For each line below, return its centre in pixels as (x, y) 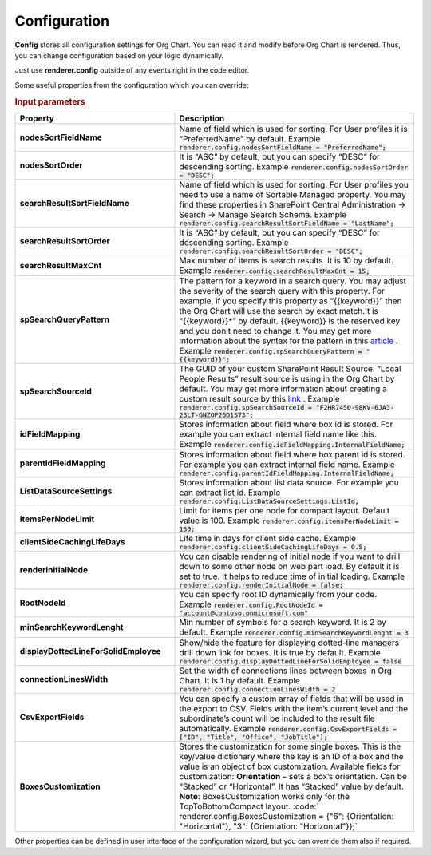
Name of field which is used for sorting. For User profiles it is (293, 129)
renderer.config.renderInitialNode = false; (261, 585)
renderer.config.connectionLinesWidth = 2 (257, 689)
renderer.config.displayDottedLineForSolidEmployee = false (291, 661)
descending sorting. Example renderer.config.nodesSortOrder (294, 166)
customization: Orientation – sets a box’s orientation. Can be (293, 776)
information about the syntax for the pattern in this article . (289, 341)
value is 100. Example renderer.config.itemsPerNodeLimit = (289, 521)
